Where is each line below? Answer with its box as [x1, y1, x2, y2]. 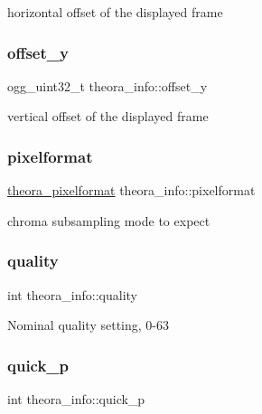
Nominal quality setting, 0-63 [7, 315, 169, 334]
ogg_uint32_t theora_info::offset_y [7, 76, 208, 95]
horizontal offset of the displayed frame [7, 3, 223, 21]
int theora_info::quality [7, 285, 137, 304]
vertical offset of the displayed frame [7, 107, 209, 126]
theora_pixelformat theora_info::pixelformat [7, 181, 256, 200]
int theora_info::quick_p [7, 390, 145, 409]
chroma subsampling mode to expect [7, 211, 211, 230]
